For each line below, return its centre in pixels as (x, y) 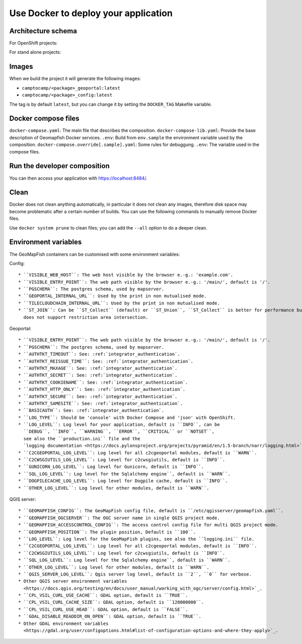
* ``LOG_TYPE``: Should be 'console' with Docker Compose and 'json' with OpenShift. (127, 417)
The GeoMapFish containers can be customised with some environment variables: (95, 254)
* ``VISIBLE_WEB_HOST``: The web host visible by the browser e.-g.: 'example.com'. (126, 275)
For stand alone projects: (35, 52)
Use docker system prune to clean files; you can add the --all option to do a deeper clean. (108, 228)
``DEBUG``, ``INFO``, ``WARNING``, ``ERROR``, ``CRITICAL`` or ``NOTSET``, (119, 432)
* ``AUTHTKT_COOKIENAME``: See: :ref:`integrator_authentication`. (103, 382)
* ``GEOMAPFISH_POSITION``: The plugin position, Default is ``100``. (107, 532)
